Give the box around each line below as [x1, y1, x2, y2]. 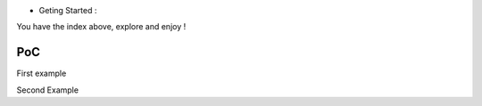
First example [16, 68, 67, 79]
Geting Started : [38, 5, 97, 15]
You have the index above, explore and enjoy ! [16, 21, 187, 32]
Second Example [16, 85, 79, 95]
